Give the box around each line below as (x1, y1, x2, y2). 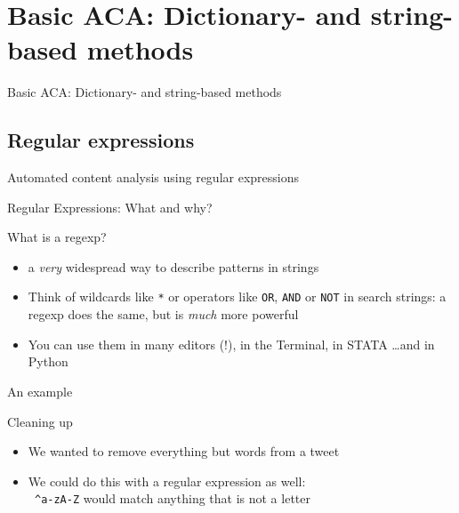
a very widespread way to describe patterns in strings (28, 257, 319, 276)
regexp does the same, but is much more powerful (28, 305, 299, 324)
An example (7, 381, 73, 400)
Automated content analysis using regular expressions (7, 168, 300, 187)
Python (28, 352, 68, 371)
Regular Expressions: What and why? (7, 197, 213, 216)
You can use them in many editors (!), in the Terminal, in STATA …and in (28, 334, 435, 353)
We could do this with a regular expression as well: (28, 471, 306, 490)
